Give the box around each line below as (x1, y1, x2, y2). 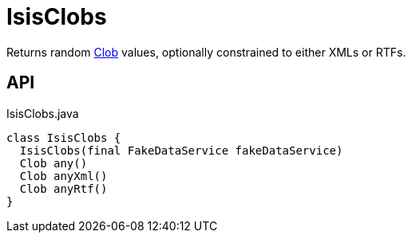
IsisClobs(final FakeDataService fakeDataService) (19, 143, 343, 157)
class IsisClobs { (6, 131, 121, 144)
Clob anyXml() (19, 169, 108, 182)
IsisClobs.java (6, 106, 79, 120)
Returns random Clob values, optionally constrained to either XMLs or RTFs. (6, 45, 406, 59)
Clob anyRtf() (19, 182, 108, 195)
